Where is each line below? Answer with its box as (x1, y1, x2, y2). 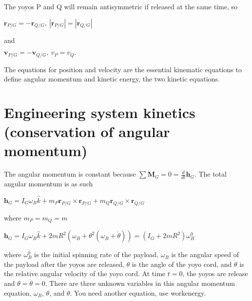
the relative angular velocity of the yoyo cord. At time (4, 268, 166, 279)
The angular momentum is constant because (4, 169, 136, 179)
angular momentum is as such (4, 179, 93, 189)
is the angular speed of (171, 249, 239, 260)
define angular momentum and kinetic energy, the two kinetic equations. (4, 74, 220, 84)
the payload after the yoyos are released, (4, 259, 124, 269)
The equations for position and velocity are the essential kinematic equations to (4, 64, 242, 74)
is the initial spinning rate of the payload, (34, 249, 159, 260)
